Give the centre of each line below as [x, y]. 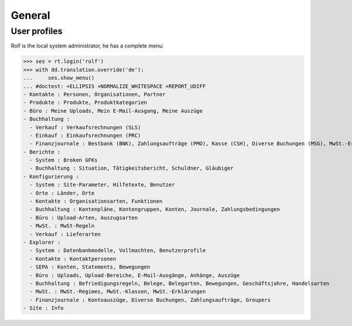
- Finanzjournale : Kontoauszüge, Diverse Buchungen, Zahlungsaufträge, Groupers [150, 300]
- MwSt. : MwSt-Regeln [62, 226]
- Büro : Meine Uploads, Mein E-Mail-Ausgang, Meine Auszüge [113, 111]
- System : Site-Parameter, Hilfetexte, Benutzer [102, 185]
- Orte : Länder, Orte [62, 193]
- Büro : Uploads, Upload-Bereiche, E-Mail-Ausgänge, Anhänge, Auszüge [135, 275]
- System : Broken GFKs [64, 160]
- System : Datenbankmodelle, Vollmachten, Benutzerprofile [118, 251]
